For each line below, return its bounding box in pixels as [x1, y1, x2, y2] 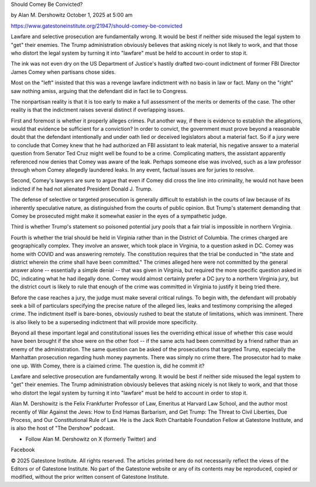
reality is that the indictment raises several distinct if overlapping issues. [11, 106, 185, 114]
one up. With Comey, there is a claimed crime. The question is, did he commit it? [11, 362, 205, 369]
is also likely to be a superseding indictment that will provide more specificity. [11, 318, 198, 325]
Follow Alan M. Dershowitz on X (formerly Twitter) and [25, 435, 156, 442]
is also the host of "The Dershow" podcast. [11, 425, 115, 432]
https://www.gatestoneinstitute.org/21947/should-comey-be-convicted [11, 22, 183, 29]
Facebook [11, 446, 35, 454]
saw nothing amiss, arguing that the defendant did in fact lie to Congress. [11, 87, 188, 94]
